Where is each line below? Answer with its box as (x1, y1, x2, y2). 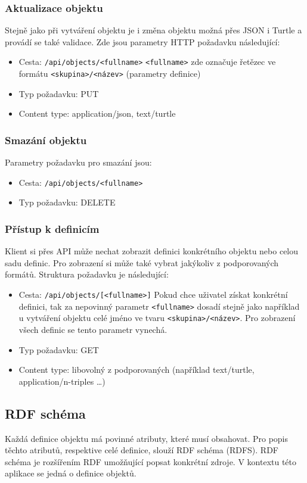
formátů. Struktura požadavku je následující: (5, 268, 169, 281)
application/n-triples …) (18, 375, 106, 387)
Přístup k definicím (5, 221, 100, 236)
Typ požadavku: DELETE (18, 196, 116, 208)
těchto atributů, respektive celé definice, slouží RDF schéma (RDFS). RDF (5, 444, 278, 456)
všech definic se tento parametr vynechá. (18, 323, 168, 335)
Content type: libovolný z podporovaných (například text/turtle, (18, 363, 255, 376)
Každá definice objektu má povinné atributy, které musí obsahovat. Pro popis (5, 432, 289, 444)
